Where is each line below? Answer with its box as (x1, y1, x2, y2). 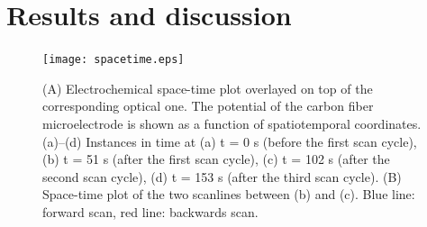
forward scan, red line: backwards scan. (42, 202, 259, 221)
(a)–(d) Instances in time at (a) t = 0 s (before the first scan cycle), (42, 132, 417, 150)
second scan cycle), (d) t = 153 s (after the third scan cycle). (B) (42, 167, 402, 186)
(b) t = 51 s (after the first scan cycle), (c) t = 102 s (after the (42, 150, 390, 168)
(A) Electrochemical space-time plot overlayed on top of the (42, 78, 373, 97)
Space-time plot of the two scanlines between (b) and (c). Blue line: (42, 185, 415, 204)
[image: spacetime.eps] (42, 53, 185, 67)
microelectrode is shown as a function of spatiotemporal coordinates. (42, 113, 422, 132)
